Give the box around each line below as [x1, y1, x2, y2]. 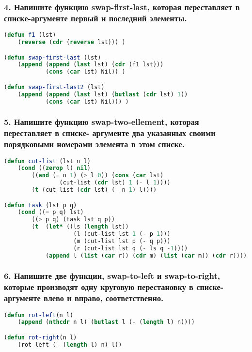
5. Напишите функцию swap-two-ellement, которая [4, 116, 199, 128]
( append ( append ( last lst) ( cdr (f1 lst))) [17, 61, 164, 68]
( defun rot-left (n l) [4, 311, 74, 319]
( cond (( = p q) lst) [17, 209, 84, 216]
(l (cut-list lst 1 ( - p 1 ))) [73, 230, 171, 238]
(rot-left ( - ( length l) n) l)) [17, 341, 122, 348]
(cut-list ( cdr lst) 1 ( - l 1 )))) [59, 179, 171, 186]
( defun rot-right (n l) [4, 334, 77, 341]
